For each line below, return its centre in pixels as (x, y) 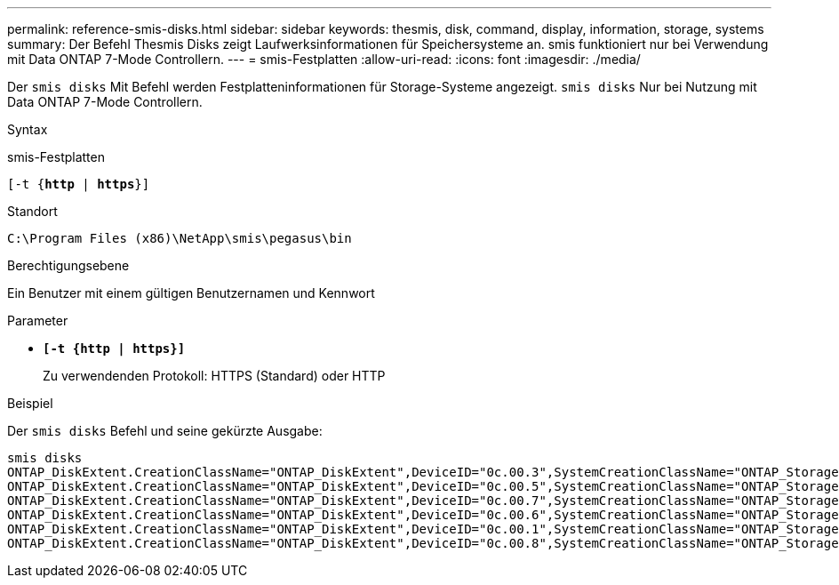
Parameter (38, 321)
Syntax (28, 129)
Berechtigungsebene (68, 265)
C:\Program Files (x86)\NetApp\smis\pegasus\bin (180, 238)
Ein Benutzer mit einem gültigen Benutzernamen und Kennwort (191, 293)
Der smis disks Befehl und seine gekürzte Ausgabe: (165, 431)
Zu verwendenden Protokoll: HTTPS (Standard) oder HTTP (214, 376)
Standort (32, 211)
